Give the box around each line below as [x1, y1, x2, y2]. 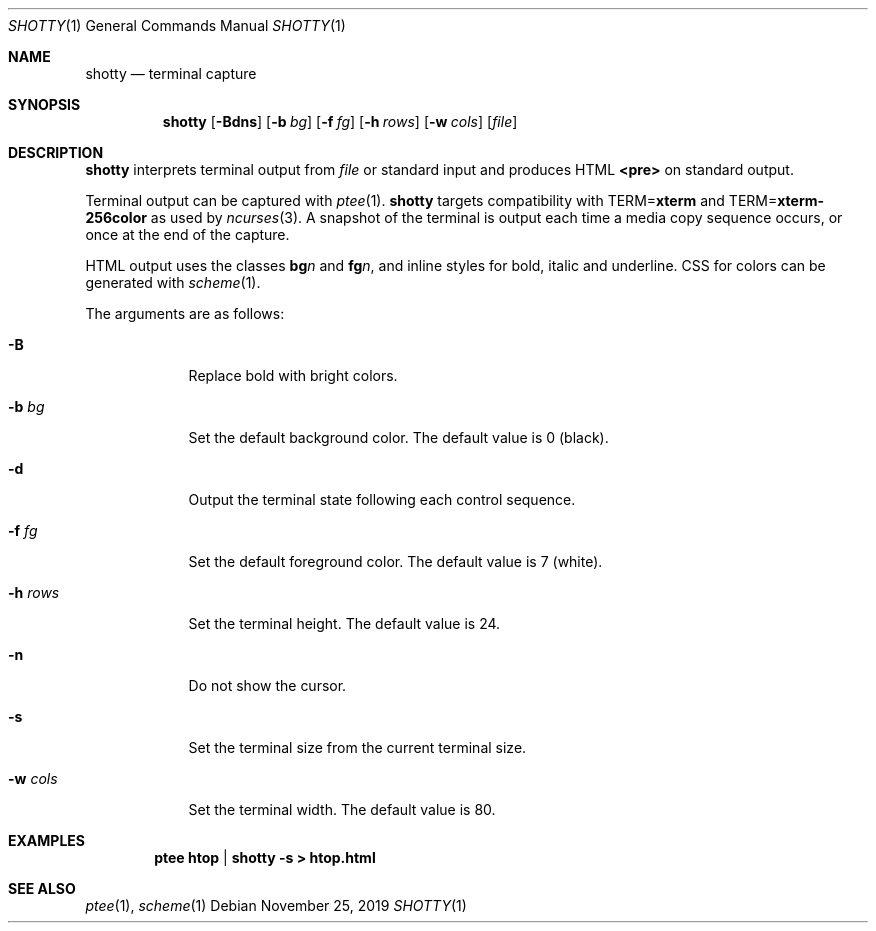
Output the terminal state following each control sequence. [188, 491, 576, 508]
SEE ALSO [8, 880, 76, 897]
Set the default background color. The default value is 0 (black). [188, 429, 609, 446]
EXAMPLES [8, 832, 85, 849]
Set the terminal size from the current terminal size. [188, 739, 527, 756]
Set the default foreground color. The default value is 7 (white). [188, 553, 603, 570]
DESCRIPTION [8, 144, 104, 161]
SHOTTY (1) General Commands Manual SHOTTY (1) [8, 17, 346, 34]
